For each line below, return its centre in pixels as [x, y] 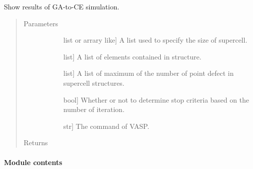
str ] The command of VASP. [106, 126]
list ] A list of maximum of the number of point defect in [149, 73]
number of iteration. [94, 109]
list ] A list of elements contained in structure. [132, 56]
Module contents [33, 162]
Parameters [41, 23]
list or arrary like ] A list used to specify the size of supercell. [155, 40]
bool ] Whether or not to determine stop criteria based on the [156, 99]
